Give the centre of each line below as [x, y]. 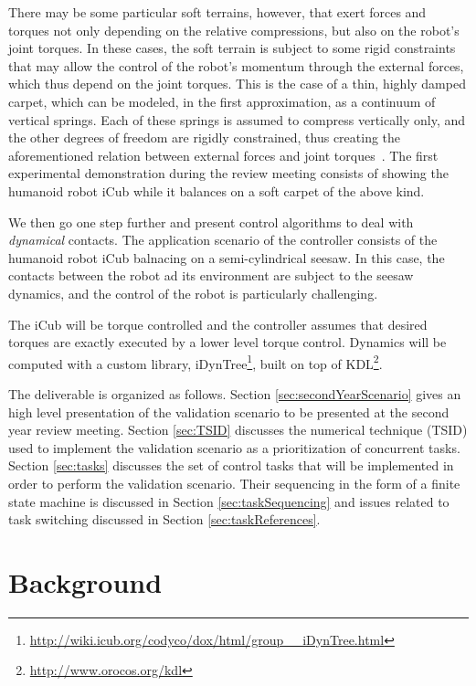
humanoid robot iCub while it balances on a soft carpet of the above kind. [217, 190]
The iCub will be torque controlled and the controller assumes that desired [218, 324]
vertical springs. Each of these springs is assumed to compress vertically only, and [237, 119]
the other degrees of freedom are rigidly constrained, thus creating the [205, 137]
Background [85, 581]
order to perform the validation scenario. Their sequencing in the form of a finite [234, 483]
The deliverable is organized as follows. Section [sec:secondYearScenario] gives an [235, 393]
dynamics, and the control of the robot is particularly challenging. [193, 293]
